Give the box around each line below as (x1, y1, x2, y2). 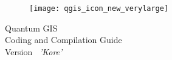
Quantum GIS (5, 21, 58, 34)
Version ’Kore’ (5, 45, 63, 58)
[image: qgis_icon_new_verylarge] (29, 4, 169, 13)
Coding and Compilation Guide (5, 33, 122, 46)
